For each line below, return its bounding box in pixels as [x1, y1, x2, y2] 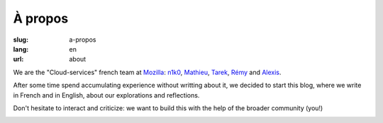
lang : [13, 45, 29, 53]
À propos [13, 11, 69, 26]
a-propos [69, 35, 96, 44]
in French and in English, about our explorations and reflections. [13, 90, 200, 99]
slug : [13, 35, 28, 44]
